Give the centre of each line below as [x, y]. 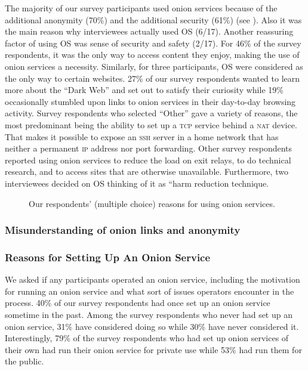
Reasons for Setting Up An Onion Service [108, 257]
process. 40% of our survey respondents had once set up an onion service [138, 303]
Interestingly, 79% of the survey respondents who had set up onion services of [147, 338]
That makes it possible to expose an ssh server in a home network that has [142, 136]
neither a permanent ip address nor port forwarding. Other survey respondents [149, 148]
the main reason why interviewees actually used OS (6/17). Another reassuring [149, 31]
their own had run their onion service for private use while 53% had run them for [153, 349]
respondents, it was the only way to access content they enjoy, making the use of [152, 55]
